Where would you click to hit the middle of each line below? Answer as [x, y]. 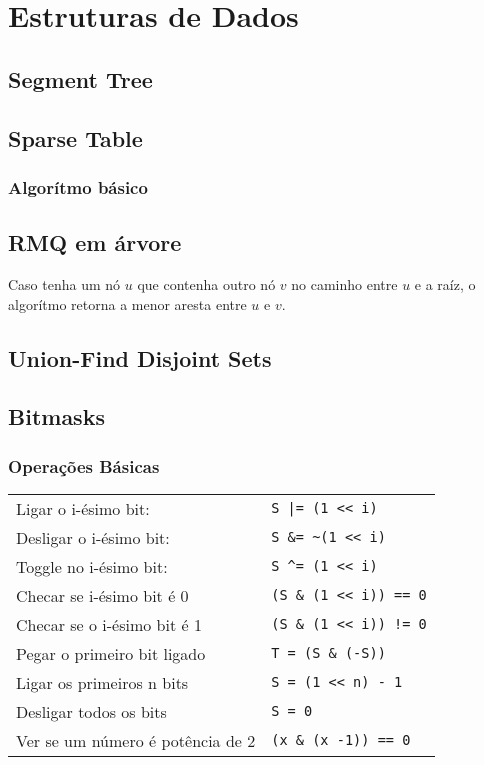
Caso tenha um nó [64, 283]
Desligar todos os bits [91, 711]
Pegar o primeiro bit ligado [111, 653]
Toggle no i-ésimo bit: [92, 566]
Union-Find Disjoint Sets [140, 357]
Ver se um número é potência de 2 [136, 740]
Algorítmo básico [78, 186]
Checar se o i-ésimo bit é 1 [109, 624]
